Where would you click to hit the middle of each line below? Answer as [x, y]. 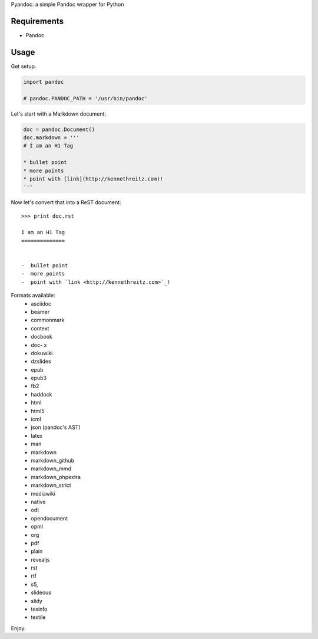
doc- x [39, 345]
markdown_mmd [51, 468]
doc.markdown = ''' [51, 137]
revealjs [40, 559]
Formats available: [33, 296]
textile [38, 617]
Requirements [37, 21]
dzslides [41, 361]
